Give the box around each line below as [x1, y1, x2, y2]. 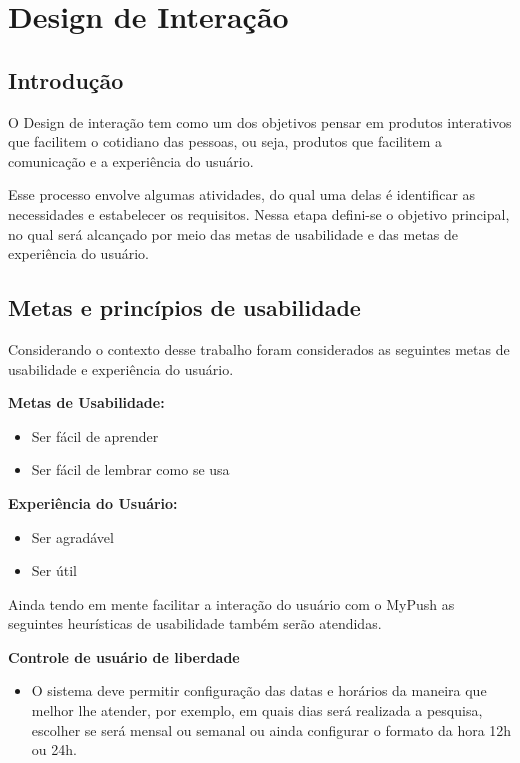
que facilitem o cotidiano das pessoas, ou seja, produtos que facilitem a [8, 131, 443, 152]
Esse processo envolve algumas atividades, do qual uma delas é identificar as [8, 184, 476, 205]
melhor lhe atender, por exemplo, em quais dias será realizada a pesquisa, [31, 700, 483, 721]
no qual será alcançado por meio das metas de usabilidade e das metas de [8, 223, 459, 244]
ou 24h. [31, 739, 77, 760]
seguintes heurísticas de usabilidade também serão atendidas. [8, 613, 382, 634]
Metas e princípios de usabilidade [8, 292, 361, 323]
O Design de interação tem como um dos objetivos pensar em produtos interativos [8, 111, 512, 132]
